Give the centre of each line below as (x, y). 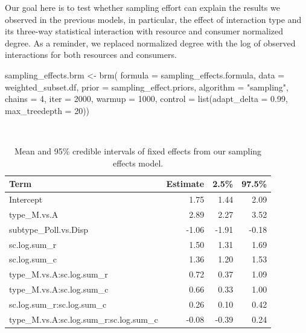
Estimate (185, 184)
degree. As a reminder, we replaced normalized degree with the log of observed (150, 43)
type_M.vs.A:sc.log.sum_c (59, 289)
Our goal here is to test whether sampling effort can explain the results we (142, 7)
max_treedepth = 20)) (47, 110)
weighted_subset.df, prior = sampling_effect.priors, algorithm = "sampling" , (147, 87)
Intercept (26, 199)
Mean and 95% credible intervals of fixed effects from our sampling (138, 151)
